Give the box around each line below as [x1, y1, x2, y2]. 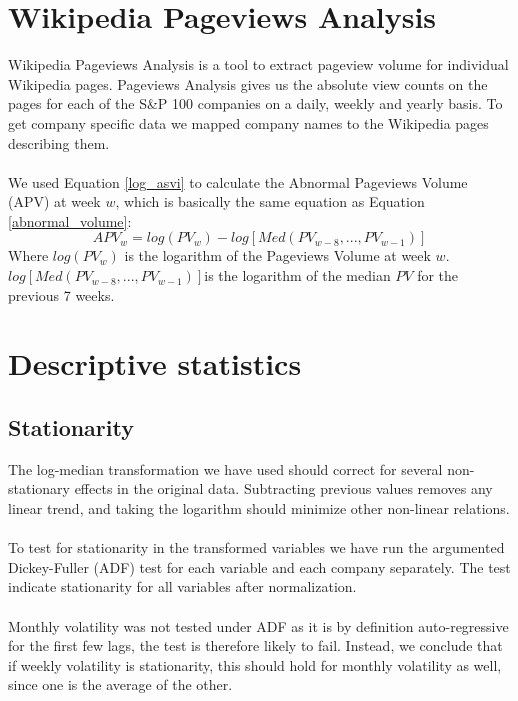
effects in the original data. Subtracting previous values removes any [74, 478, 493, 499]
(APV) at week [8, 191, 101, 212]
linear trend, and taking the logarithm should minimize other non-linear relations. [8, 498, 510, 519]
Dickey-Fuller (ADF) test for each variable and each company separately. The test [8, 556, 511, 577]
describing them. [8, 132, 110, 153]
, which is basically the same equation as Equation [115, 191, 425, 212]
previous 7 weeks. [8, 284, 115, 305]
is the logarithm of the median [204, 265, 391, 286]
